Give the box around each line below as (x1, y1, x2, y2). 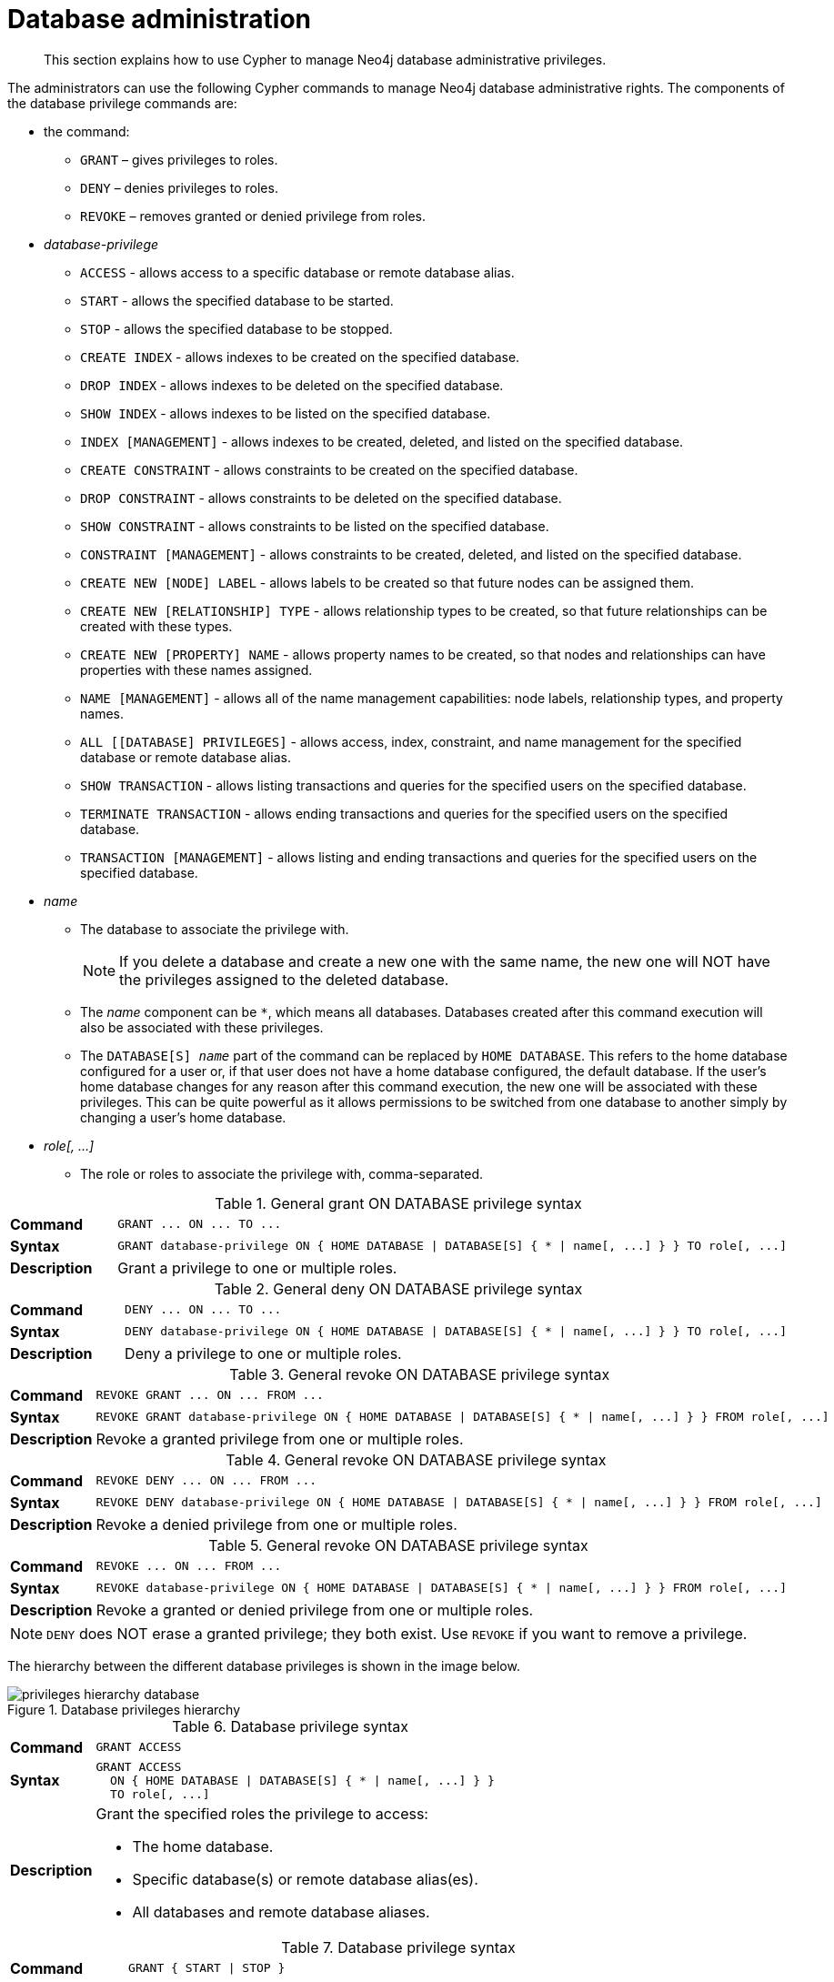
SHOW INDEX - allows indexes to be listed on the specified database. (80, 405, 491, 421)
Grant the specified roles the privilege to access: (95, 1804, 428, 1823)
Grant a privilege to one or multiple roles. (117, 1258, 397, 1277)
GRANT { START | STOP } (128, 1961, 286, 1976)
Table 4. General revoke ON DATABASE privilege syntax (226, 1450, 607, 1469)
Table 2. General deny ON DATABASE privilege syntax (214, 1279, 583, 1298)
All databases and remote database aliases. (132, 1902, 430, 1921)
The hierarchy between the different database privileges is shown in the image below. (7, 1657, 520, 1674)
